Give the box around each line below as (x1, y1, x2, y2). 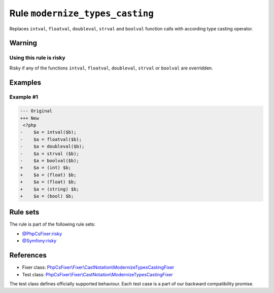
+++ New (20, 115, 39, 121)
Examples (9, 78, 42, 87)
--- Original (20, 108, 53, 114)
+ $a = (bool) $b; (20, 193, 74, 199)
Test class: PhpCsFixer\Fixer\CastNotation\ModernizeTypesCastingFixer (22, 271, 173, 277)
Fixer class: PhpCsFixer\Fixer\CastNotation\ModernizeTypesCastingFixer (22, 264, 175, 271)
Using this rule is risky (9, 54, 65, 61)
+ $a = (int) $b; (20, 165, 71, 171)
